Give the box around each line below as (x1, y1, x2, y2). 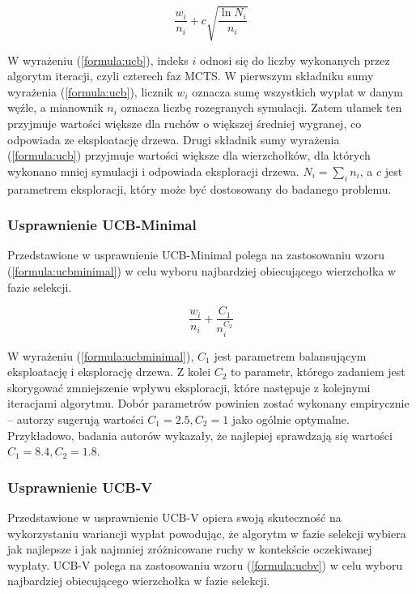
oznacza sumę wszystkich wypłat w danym (192, 83, 404, 100)
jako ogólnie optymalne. (231, 411, 350, 428)
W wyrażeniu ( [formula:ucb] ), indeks (7, 51, 189, 68)
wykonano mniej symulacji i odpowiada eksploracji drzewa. (7, 162, 299, 179)
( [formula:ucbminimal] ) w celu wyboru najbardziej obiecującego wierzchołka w (7, 262, 397, 279)
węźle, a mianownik (7, 99, 104, 116)
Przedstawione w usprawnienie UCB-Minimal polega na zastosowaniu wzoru (7, 246, 384, 263)
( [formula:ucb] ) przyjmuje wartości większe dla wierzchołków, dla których (7, 147, 371, 164)
